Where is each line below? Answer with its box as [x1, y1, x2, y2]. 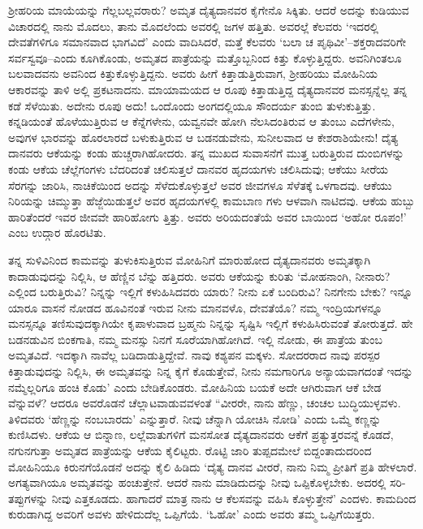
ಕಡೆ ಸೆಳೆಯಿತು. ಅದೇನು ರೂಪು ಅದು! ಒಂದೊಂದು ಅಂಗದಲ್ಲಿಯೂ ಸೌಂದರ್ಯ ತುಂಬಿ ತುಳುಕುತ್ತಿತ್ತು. [8, 97, 376, 114]
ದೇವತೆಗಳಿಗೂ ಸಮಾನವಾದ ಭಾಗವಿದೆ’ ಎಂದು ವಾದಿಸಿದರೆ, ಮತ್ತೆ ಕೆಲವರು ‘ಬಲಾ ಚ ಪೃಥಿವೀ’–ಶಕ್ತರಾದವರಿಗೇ [8, 33, 407, 50]
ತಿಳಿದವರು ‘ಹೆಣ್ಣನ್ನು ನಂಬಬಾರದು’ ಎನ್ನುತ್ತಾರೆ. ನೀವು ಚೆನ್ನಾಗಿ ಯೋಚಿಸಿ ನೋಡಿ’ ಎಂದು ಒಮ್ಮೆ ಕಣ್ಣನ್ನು [8, 410, 382, 427]
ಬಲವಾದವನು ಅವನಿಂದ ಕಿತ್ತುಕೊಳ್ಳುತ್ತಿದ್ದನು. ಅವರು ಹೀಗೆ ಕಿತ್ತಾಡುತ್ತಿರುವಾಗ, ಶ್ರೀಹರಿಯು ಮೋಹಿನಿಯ [8, 65, 378, 82]
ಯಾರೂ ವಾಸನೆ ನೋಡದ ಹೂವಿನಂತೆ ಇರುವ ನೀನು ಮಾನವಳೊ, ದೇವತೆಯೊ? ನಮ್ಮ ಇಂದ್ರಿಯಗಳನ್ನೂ [8, 299, 382, 316]
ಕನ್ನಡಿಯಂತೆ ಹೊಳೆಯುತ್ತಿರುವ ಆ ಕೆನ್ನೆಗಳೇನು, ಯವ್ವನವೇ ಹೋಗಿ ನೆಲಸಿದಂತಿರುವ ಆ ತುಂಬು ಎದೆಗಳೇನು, [8, 113, 395, 130]
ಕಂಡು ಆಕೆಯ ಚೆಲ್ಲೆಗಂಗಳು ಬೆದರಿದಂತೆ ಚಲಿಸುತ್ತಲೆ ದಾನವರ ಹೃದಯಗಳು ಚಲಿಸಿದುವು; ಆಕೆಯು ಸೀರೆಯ [8, 160, 389, 177]
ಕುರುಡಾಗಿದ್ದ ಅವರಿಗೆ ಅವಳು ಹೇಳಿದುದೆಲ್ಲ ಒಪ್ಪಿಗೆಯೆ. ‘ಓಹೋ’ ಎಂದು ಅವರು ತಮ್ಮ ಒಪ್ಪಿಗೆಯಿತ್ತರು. [8, 505, 375, 523]
